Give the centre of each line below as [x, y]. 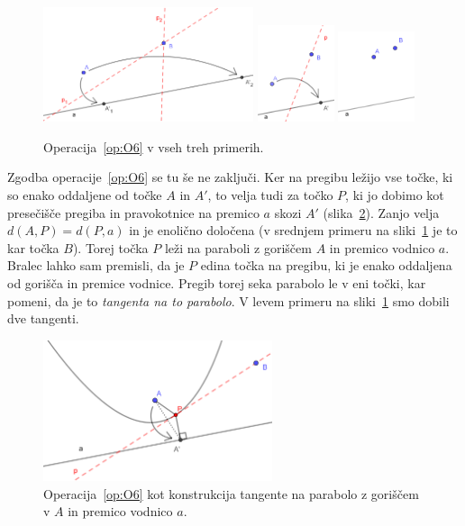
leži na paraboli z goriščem [238, 247]
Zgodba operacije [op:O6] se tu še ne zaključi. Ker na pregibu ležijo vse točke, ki [230, 177]
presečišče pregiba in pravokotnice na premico [133, 212]
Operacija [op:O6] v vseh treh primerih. [154, 146]
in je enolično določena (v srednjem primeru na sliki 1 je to [293, 230]
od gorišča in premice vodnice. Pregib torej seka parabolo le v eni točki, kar [217, 282]
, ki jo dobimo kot [395, 194]
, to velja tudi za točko [270, 194]
